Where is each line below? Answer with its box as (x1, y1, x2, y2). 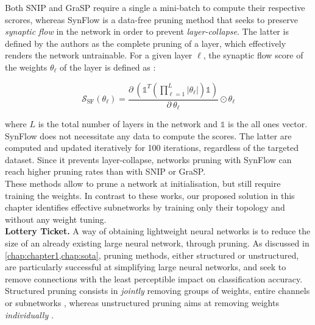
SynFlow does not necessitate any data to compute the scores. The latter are (5, 129, 292, 142)
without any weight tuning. (5, 212, 107, 225)
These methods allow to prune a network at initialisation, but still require (5, 177, 281, 190)
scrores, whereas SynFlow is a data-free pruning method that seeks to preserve (5, 13, 298, 26)
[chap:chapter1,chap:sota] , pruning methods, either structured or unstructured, (5, 248, 299, 261)
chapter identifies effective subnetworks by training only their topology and (5, 201, 285, 214)
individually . (5, 308, 54, 321)
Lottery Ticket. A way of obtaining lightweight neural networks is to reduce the (5, 225, 311, 237)
